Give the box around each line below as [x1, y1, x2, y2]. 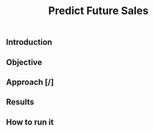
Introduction [6, 37, 53, 48]
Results [6, 97, 35, 107]
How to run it [6, 117, 54, 127]
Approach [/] [6, 77, 54, 87]
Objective [6, 57, 43, 67]
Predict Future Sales [48, 4, 149, 18]
